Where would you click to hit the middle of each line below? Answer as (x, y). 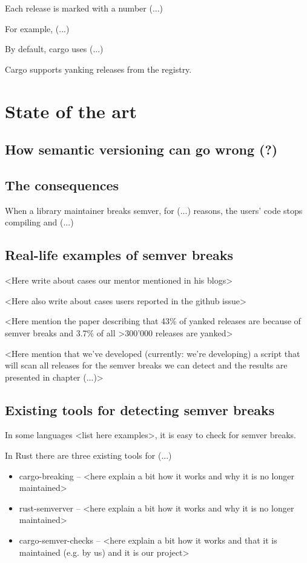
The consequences (62, 185)
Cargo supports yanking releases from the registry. (98, 69)
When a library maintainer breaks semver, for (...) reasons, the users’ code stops (154, 210)
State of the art (71, 111)
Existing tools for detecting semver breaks (140, 409)
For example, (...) (37, 28)
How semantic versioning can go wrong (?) (141, 149)
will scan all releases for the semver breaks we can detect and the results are (146, 365)
